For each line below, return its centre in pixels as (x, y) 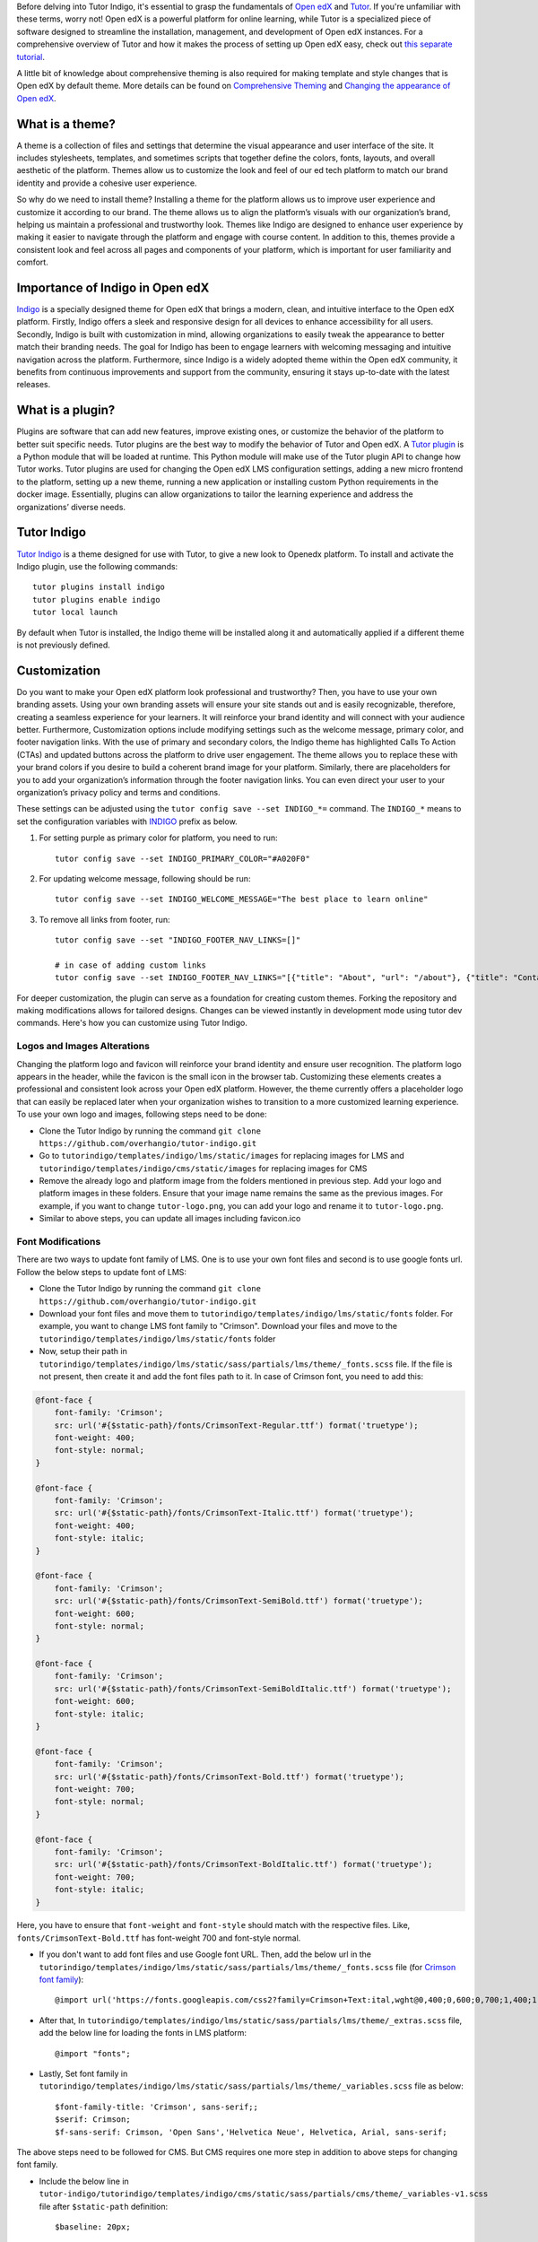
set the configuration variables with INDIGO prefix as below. (127, 821)
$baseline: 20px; (93, 2227)
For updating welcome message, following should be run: (145, 878)
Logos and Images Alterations (83, 1047)
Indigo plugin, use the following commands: (97, 566)
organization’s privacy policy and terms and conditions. (118, 792)
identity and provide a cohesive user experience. (107, 183)
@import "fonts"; (93, 2053)
